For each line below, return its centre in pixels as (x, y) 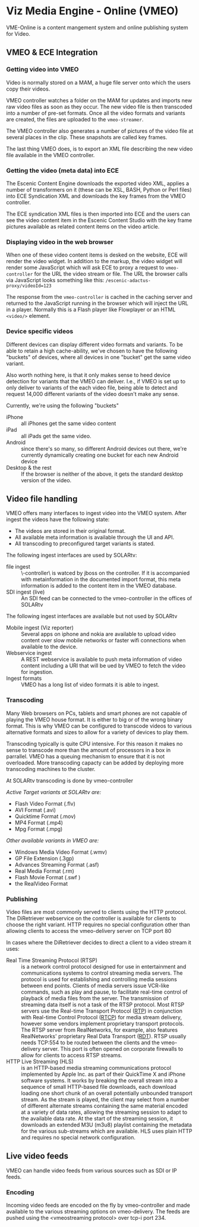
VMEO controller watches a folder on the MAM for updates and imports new (99, 100)
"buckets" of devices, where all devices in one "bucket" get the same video (99, 357)
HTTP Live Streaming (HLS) (40, 1061)
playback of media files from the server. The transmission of (95, 998)
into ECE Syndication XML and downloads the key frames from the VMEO (96, 196)
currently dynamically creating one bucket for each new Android (100, 455)
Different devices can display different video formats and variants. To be (94, 344)
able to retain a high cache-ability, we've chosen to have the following (92, 351)
